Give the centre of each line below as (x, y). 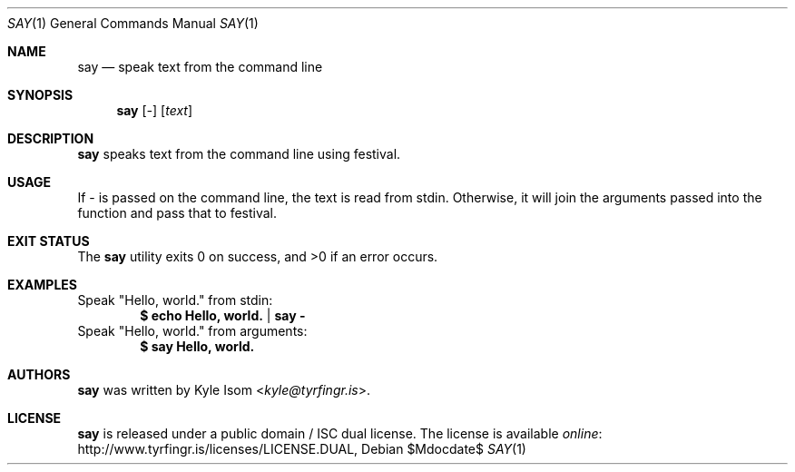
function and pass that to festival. (177, 213)
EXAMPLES (42, 285)
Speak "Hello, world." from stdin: (175, 300)
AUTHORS (39, 374)
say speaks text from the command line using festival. (239, 154)
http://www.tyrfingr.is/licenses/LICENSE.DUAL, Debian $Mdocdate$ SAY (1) (302, 449)
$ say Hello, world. (197, 346)
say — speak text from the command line (200, 67)
